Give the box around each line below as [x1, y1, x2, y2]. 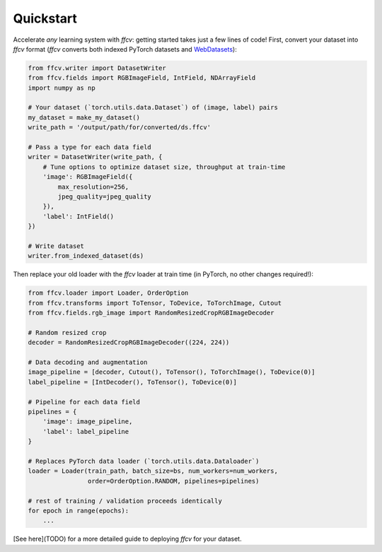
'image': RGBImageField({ [42, 173, 133, 181]
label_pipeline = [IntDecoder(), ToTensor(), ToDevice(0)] [28, 378, 237, 386]
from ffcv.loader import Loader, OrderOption [28, 289, 189, 297]
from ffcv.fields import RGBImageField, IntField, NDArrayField [28, 74, 256, 82]
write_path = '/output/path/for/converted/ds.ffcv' [28, 124, 212, 131]
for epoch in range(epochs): [28, 506, 129, 515]
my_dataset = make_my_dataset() [28, 113, 141, 122]
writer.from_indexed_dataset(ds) [28, 252, 144, 260]
